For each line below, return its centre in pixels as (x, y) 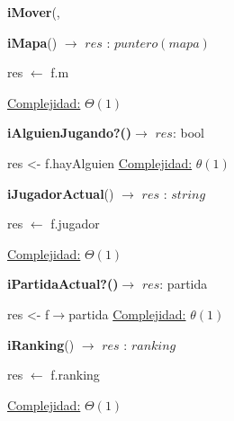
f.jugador (75, 224)
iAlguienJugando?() (70, 133)
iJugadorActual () (61, 193)
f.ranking (75, 375)
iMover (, (34, 12)
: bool (188, 133)
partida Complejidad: (127, 314)
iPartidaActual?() (63, 284)
